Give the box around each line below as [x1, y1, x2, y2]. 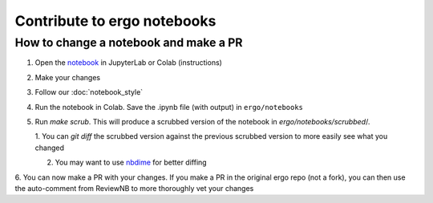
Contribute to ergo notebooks [14, 12, 216, 30]
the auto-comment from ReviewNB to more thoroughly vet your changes [14, 183, 254, 193]
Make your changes [34, 72, 100, 82]
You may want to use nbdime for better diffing [55, 157, 208, 168]
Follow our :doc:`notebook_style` [34, 87, 144, 97]
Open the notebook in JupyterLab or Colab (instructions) [34, 58, 222, 67]
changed [34, 143, 64, 152]
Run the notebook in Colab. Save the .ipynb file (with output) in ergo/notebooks [34, 102, 304, 112]
